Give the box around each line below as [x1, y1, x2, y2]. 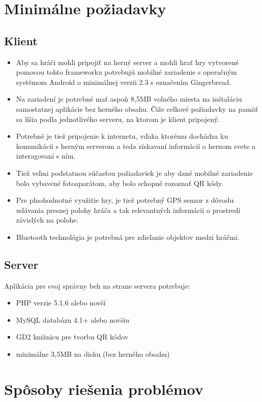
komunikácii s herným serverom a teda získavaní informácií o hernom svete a [16, 140, 256, 151]
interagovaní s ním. [16, 150, 76, 161]
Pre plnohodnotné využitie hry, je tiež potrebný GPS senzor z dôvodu [16, 195, 234, 205]
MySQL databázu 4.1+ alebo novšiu [16, 314, 130, 325]
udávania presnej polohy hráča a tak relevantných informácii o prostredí [16, 204, 241, 215]
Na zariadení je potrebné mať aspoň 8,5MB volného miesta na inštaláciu [16, 94, 242, 104]
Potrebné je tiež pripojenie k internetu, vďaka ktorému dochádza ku [16, 131, 228, 141]
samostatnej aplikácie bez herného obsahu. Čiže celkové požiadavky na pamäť [16, 103, 258, 114]
